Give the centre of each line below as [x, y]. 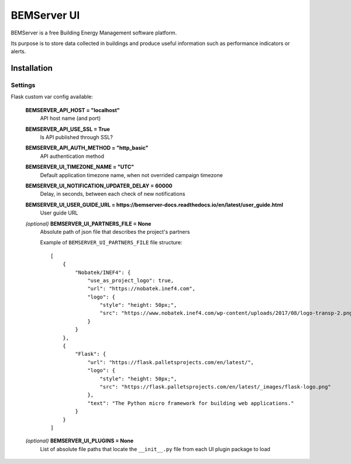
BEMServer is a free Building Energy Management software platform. [94, 33]
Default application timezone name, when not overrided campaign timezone [132, 175]
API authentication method [72, 156]
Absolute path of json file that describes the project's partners [115, 231]
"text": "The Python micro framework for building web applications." [191, 403]
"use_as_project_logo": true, [131, 280]
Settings [23, 85]
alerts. [18, 51]
